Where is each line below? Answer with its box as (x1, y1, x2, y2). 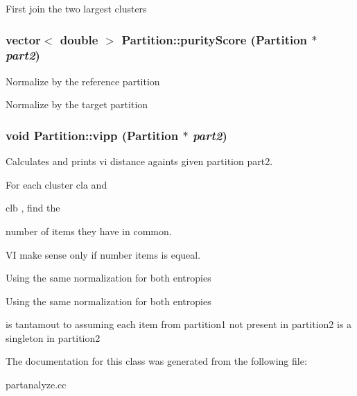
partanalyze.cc (6, 377, 67, 392)
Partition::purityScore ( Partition (121, 31, 308, 48)
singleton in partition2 (6, 330, 101, 345)
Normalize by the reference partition (6, 74, 160, 88)
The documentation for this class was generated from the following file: (6, 354, 307, 368)
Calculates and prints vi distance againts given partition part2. (6, 154, 273, 169)
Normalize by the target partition (6, 97, 148, 112)
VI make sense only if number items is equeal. (6, 247, 201, 261)
